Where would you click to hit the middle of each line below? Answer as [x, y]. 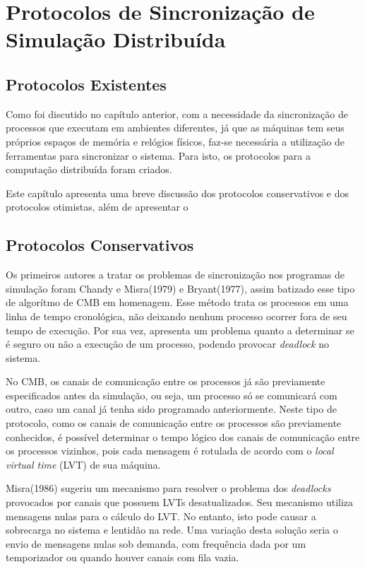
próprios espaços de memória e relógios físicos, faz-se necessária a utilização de [175, 141]
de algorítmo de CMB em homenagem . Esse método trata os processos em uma [177, 302]
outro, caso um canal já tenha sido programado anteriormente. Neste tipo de [172, 409]
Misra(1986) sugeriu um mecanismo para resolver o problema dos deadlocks [168, 488]
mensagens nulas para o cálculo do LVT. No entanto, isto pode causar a [161, 516]
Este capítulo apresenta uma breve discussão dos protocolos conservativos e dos [178, 193]
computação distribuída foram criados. [89, 169]
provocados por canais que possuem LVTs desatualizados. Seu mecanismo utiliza [180, 502]
